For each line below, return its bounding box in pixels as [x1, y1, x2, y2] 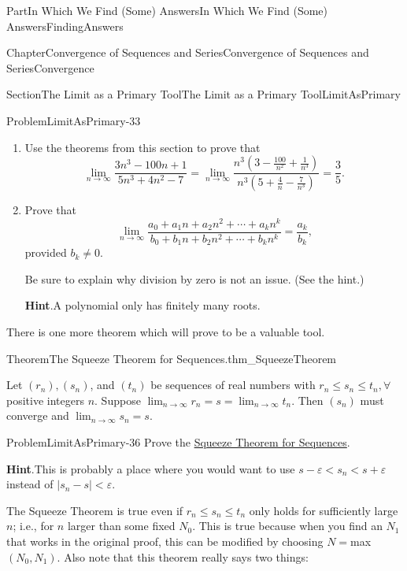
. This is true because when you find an [192, 517, 383, 534]
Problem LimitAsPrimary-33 [6, 112, 141, 128]
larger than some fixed [67, 517, 176, 534]
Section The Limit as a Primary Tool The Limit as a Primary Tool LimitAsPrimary [6, 86, 401, 102]
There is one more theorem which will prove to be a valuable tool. [6, 324, 325, 339]
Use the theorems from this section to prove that [24, 139, 261, 155]
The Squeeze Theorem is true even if [6, 502, 183, 518]
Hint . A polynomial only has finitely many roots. [24, 297, 261, 313]
